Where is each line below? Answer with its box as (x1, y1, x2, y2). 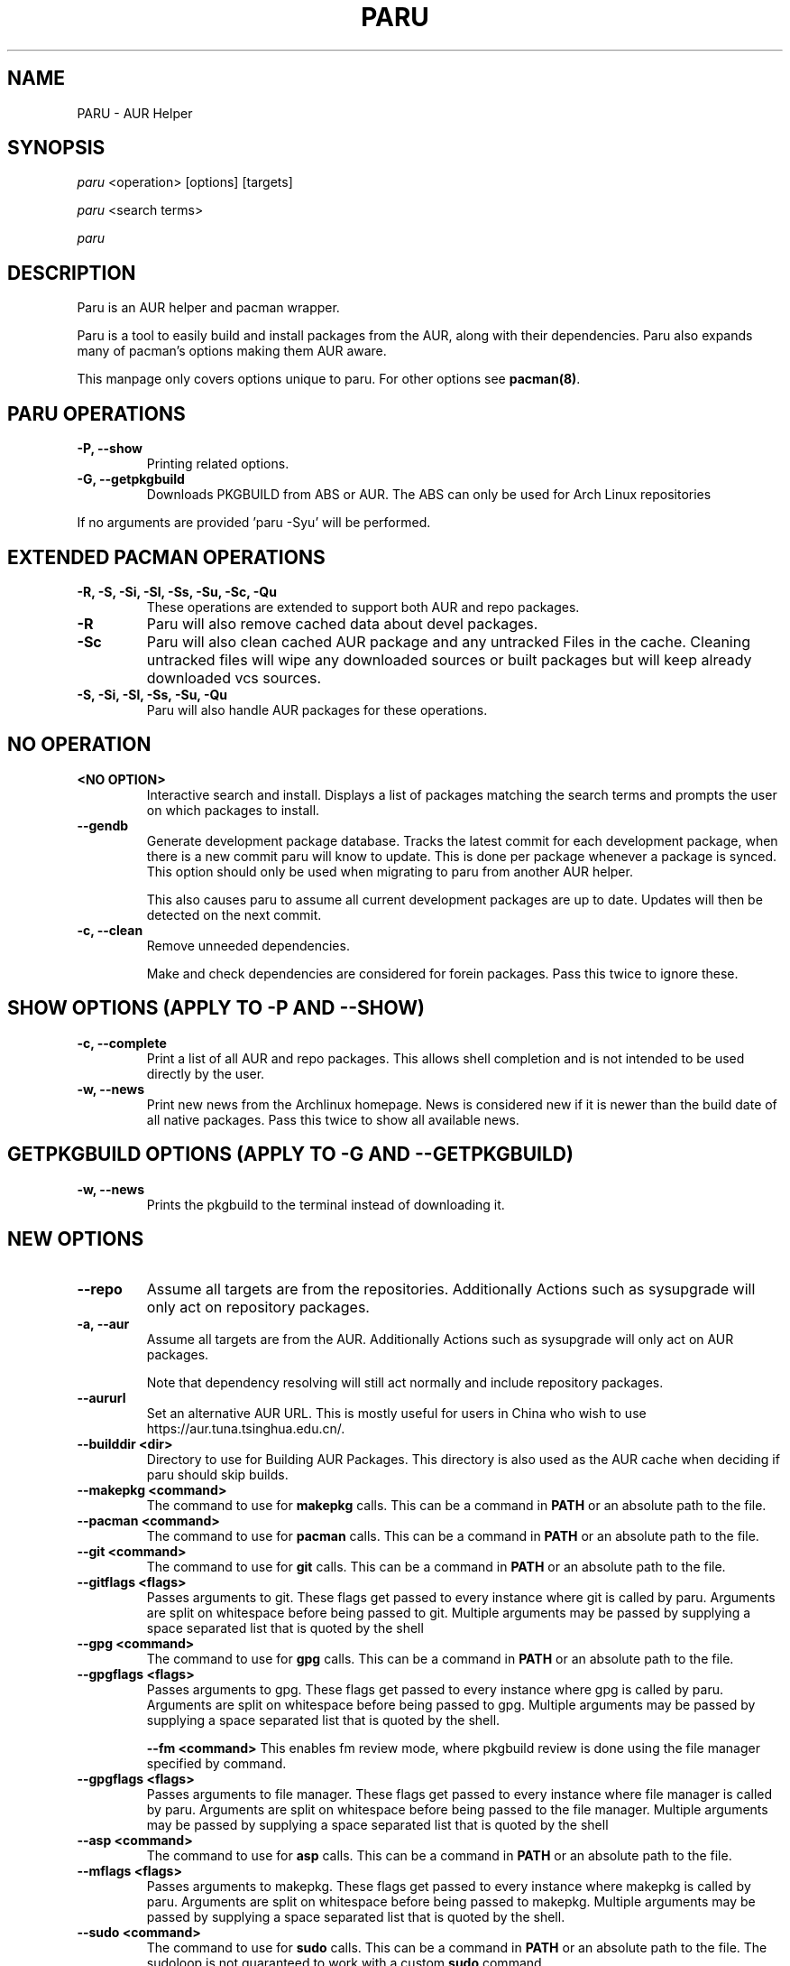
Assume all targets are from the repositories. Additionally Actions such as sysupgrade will (146, 1280, 756, 1299)
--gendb (77, 817, 129, 833)
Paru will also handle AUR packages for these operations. (146, 701, 488, 718)
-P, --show (77, 440, 142, 457)
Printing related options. (146, 456, 289, 472)
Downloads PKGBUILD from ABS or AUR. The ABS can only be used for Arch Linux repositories (146, 487, 712, 503)
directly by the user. (146, 1065, 265, 1081)
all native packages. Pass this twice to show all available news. (146, 1111, 519, 1127)
